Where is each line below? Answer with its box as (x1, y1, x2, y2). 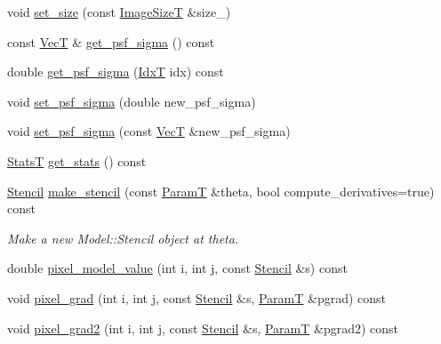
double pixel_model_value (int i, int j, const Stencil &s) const (7, 259, 348, 277)
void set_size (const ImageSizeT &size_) (7, 3, 231, 20)
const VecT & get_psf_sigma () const (7, 32, 215, 51)
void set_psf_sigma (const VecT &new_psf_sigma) (7, 122, 291, 140)
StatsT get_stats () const (7, 151, 147, 170)
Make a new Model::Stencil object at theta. (7, 228, 239, 247)
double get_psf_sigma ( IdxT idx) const (7, 62, 224, 81)
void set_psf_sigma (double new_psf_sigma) (7, 92, 256, 110)
